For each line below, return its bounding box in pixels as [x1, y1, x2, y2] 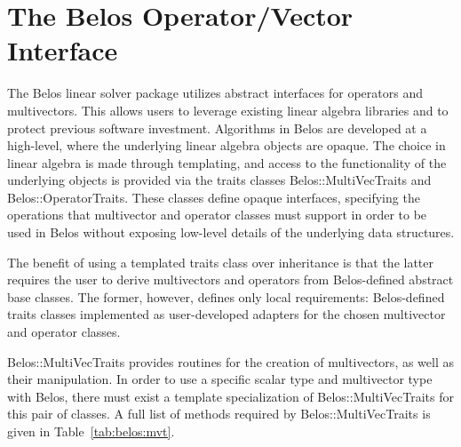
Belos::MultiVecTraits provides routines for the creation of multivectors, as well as [7, 352, 455, 371]
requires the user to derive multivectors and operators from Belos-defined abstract [7, 270, 454, 289]
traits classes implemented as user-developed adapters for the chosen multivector [7, 305, 446, 323]
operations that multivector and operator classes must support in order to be [7, 205, 427, 224]
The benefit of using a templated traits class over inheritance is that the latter [7, 252, 434, 271]
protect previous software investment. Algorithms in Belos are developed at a [7, 118, 427, 137]
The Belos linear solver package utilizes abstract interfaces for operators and [7, 84, 423, 102]
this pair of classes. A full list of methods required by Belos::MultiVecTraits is [7, 404, 431, 423]
